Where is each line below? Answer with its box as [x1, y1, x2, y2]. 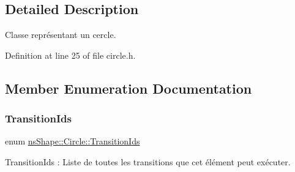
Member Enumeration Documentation [5, 78, 252, 97]
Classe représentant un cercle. [5, 28, 116, 41]
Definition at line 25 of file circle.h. [5, 48, 136, 61]
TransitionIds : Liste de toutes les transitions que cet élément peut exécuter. [5, 155, 291, 168]
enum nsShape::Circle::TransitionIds [5, 135, 140, 148]
